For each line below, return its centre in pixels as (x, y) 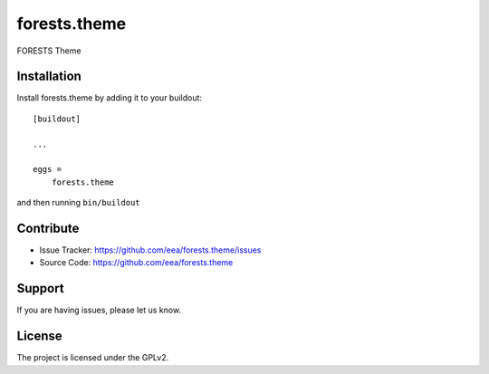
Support (40, 288)
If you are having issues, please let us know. (99, 310)
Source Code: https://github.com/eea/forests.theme (136, 263)
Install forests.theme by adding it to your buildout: (110, 98)
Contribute (48, 228)
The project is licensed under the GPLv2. (93, 358)
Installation (49, 77)
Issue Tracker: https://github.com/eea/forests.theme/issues (150, 250)
